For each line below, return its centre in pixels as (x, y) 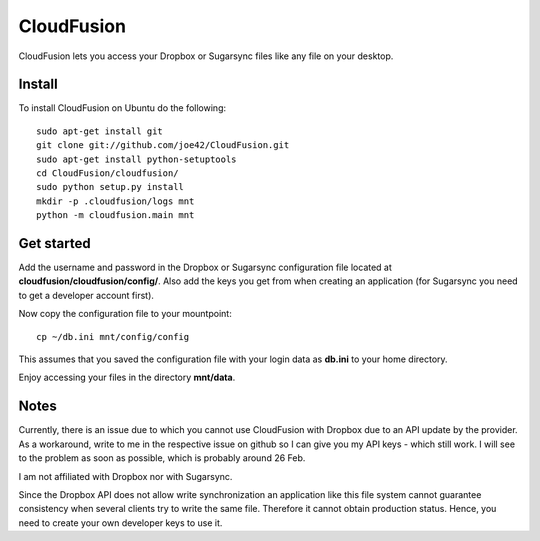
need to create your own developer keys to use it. (120, 522)
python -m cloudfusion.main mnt (115, 215)
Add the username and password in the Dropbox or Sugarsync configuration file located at (205, 267)
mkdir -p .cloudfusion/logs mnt (115, 201)
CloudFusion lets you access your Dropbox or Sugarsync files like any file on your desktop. (206, 56)
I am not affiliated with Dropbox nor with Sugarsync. (125, 476)
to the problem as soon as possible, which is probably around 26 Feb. (162, 458)
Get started (54, 243)
